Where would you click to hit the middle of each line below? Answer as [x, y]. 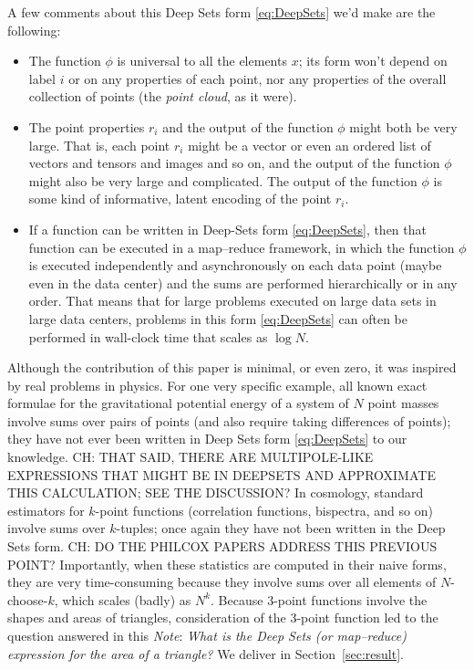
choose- [28, 599]
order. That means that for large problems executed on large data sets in [232, 301]
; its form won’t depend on [373, 61]
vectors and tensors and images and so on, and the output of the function [234, 163]
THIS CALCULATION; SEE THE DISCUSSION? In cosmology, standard [216, 492]
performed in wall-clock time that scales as [148, 336]
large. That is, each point [99, 145]
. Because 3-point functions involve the [319, 599]
